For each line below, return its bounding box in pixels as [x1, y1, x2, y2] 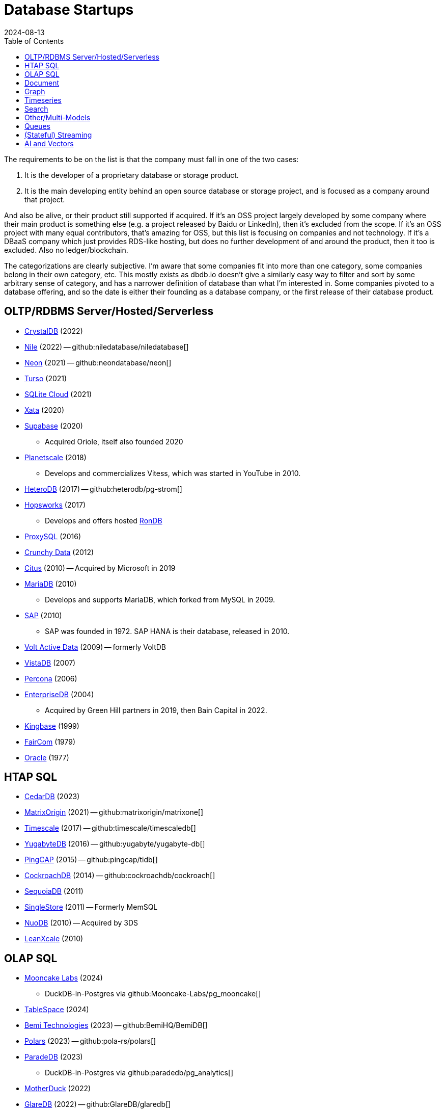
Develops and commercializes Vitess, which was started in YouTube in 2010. [45, 468, 301, 478]
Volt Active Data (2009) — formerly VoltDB [24, 642, 166, 651]
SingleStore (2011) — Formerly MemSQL [24, 903, 158, 912]
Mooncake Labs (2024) [24, 973, 103, 983]
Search [24, 104, 48, 113]
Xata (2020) [24, 405, 65, 414]
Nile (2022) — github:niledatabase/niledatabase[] [24, 342, 189, 351]
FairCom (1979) [24, 737, 76, 746]
